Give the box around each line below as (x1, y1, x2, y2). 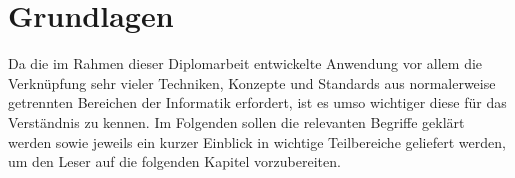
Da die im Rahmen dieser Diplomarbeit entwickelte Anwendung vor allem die (8, 53, 483, 74)
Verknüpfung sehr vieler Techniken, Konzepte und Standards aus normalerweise (8, 72, 496, 93)
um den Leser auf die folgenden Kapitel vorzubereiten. (8, 151, 341, 172)
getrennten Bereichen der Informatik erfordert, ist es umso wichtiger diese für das (8, 92, 507, 113)
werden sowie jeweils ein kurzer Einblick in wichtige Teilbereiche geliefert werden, (8, 131, 506, 152)
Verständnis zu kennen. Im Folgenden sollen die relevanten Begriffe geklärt (8, 111, 465, 132)
